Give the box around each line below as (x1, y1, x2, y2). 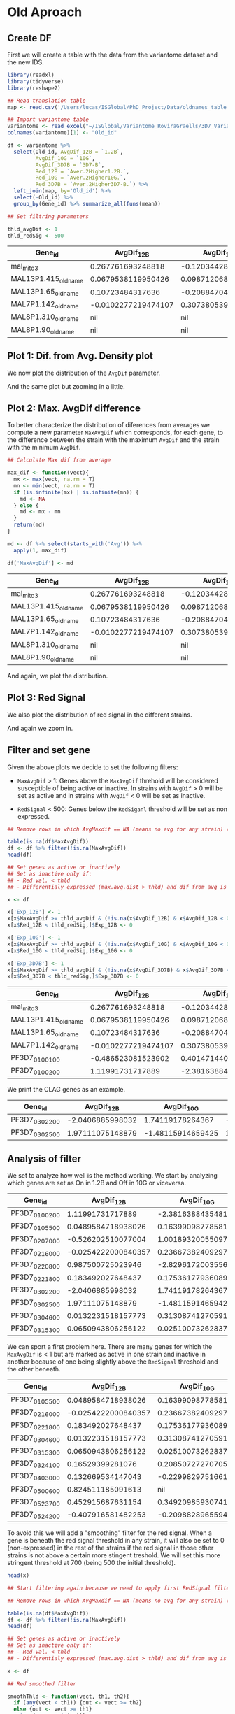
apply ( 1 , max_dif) (13, 547, 68, 554)
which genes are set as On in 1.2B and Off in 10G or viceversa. (7, 1178, 187, 1187)
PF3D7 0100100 (10, 1053, 61, 1064)
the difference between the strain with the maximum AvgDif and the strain (7, 436, 220, 444)
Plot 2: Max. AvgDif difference (7, 402, 141, 414)
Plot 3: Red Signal (7, 692, 86, 704)
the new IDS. (7, 58, 44, 66)
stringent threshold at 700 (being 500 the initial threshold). (7, 1559, 176, 1567)
